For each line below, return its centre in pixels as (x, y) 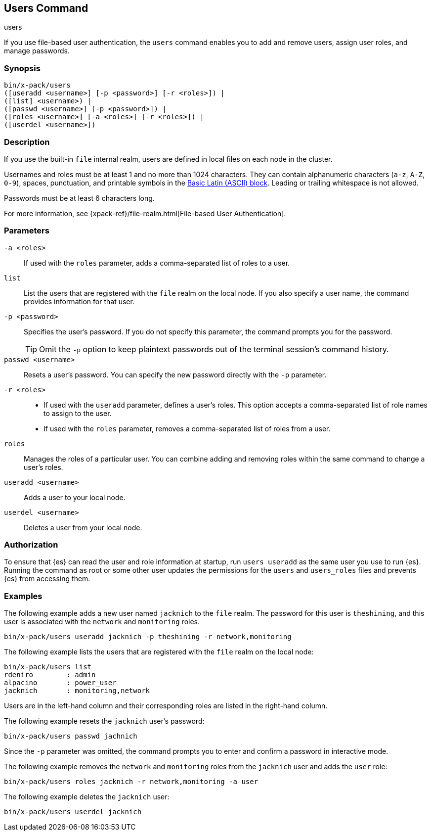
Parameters (27, 231)
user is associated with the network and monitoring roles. (102, 622)
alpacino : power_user (60, 683)
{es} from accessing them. (47, 579)
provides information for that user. (79, 301)
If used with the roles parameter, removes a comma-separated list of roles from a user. (187, 428)
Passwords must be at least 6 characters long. (79, 198)
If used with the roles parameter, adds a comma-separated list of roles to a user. (157, 263)
